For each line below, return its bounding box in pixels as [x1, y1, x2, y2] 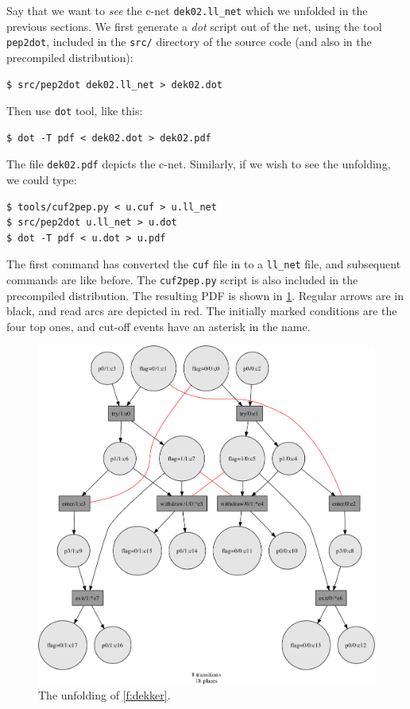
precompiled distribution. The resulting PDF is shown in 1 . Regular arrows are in [6, 287, 404, 303]
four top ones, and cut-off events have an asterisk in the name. [6, 318, 311, 334]
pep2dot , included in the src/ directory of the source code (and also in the [6, 33, 372, 50]
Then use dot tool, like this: [6, 102, 143, 119]
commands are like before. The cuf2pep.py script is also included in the [6, 272, 358, 288]
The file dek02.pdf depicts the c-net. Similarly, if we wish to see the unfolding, [6, 156, 391, 172]
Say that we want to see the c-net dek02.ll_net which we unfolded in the [6, 2, 368, 18]
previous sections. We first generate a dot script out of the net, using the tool [6, 17, 382, 34]
